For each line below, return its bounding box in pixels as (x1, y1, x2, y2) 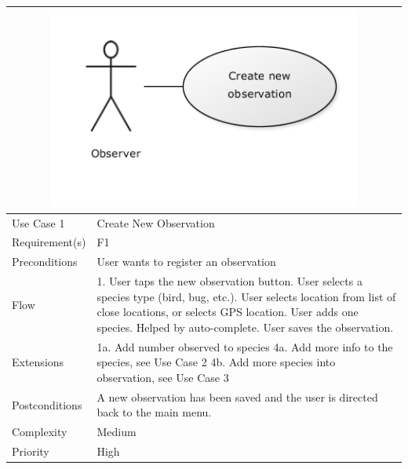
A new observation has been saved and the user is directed (97, 388, 378, 405)
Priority (12, 443, 49, 460)
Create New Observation (97, 214, 215, 231)
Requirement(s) (12, 234, 86, 250)
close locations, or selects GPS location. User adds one (97, 304, 359, 320)
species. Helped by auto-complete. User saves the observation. (97, 318, 394, 335)
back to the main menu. (97, 404, 212, 420)
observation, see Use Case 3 (97, 369, 229, 385)
